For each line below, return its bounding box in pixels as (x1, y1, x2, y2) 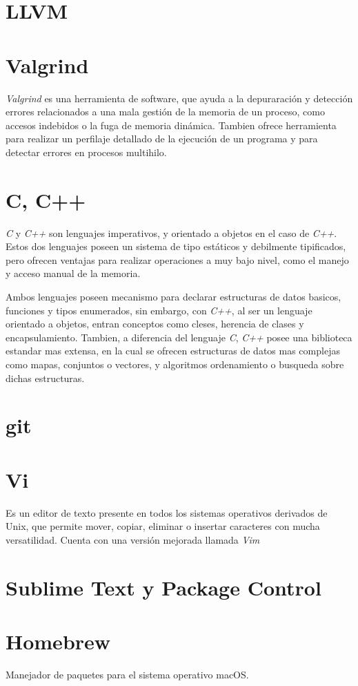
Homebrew (6, 627, 111, 655)
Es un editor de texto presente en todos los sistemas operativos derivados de (6, 505, 328, 520)
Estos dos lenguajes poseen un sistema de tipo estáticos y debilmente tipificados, (6, 239, 346, 254)
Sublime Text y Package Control (6, 573, 321, 601)
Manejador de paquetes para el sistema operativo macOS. (6, 667, 249, 681)
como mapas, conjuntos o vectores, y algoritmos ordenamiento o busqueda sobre (6, 356, 344, 371)
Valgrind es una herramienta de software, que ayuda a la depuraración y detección (6, 90, 353, 105)
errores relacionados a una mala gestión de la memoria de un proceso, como (6, 104, 325, 119)
